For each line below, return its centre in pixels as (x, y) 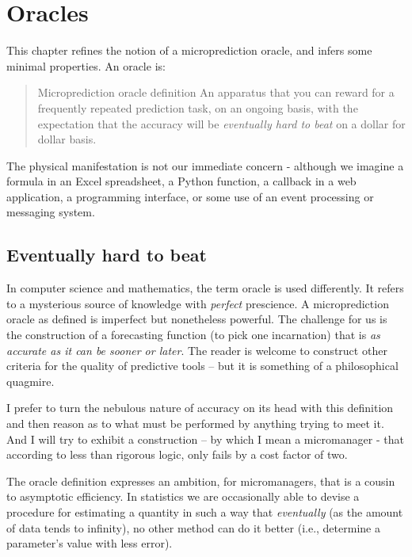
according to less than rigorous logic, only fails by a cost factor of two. (177, 454)
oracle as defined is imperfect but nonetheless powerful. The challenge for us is (197, 319)
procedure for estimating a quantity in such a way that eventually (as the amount (205, 511)
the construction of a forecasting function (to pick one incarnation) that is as (193, 335)
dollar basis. (67, 139)
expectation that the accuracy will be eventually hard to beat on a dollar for (221, 123)
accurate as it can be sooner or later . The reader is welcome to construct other (197, 350)
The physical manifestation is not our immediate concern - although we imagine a (205, 165)
